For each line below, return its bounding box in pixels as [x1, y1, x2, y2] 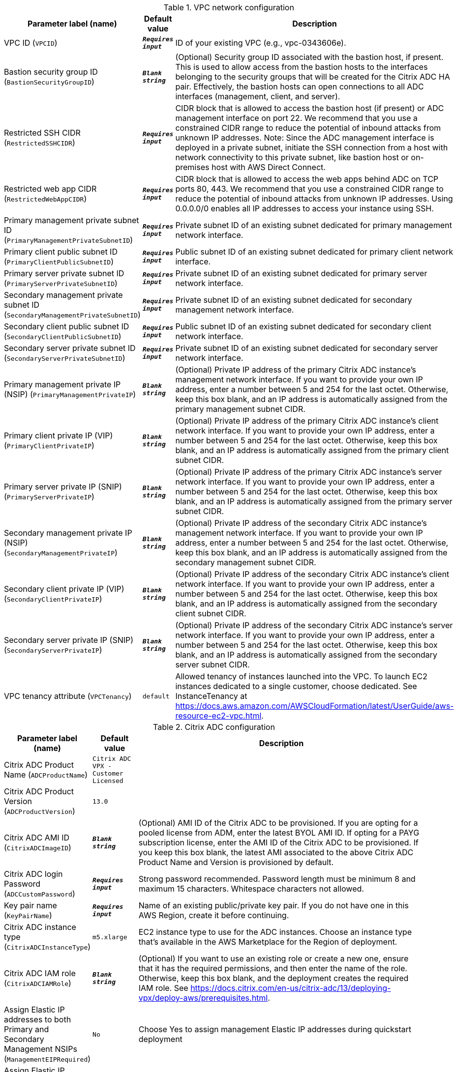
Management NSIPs [4, 1044, 77, 1054]
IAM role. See [138, 983, 188, 993]
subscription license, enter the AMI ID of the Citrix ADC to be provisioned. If [138, 838, 419, 847]
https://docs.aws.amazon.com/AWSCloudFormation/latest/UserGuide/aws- [175, 701, 454, 711]
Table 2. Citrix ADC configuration [153, 722, 275, 732]
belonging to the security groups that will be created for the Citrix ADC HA [175, 72, 450, 82]
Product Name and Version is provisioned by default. [138, 857, 334, 867]
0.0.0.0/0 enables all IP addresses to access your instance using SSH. [175, 203, 434, 213]
